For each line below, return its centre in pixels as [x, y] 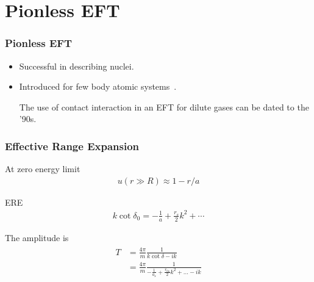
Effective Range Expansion [72, 146]
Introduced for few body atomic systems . [98, 86]
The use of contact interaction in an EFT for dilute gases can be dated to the [164, 107]
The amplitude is [37, 237]
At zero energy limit [43, 169]
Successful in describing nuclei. [77, 66]
